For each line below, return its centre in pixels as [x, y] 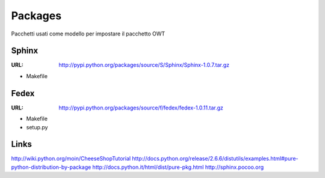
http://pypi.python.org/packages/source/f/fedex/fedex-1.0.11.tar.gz [141, 108]
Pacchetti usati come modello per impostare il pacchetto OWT [88, 34]
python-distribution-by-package [51, 167]
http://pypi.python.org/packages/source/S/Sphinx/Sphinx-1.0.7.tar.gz [144, 65]
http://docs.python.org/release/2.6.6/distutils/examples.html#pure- [215, 159]
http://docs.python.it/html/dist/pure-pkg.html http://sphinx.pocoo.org [178, 167]
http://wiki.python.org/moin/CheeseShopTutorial [71, 159]
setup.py [37, 127]
